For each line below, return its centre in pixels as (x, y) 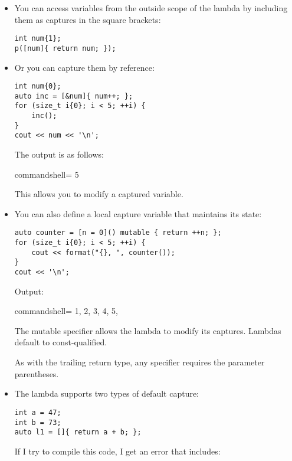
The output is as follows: (59, 154)
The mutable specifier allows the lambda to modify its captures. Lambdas (148, 330)
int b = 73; (38, 422)
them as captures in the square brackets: (88, 19)
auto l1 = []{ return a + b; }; (78, 432)
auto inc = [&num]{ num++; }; (74, 96)
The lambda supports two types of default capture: (107, 393)
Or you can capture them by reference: (84, 67)
